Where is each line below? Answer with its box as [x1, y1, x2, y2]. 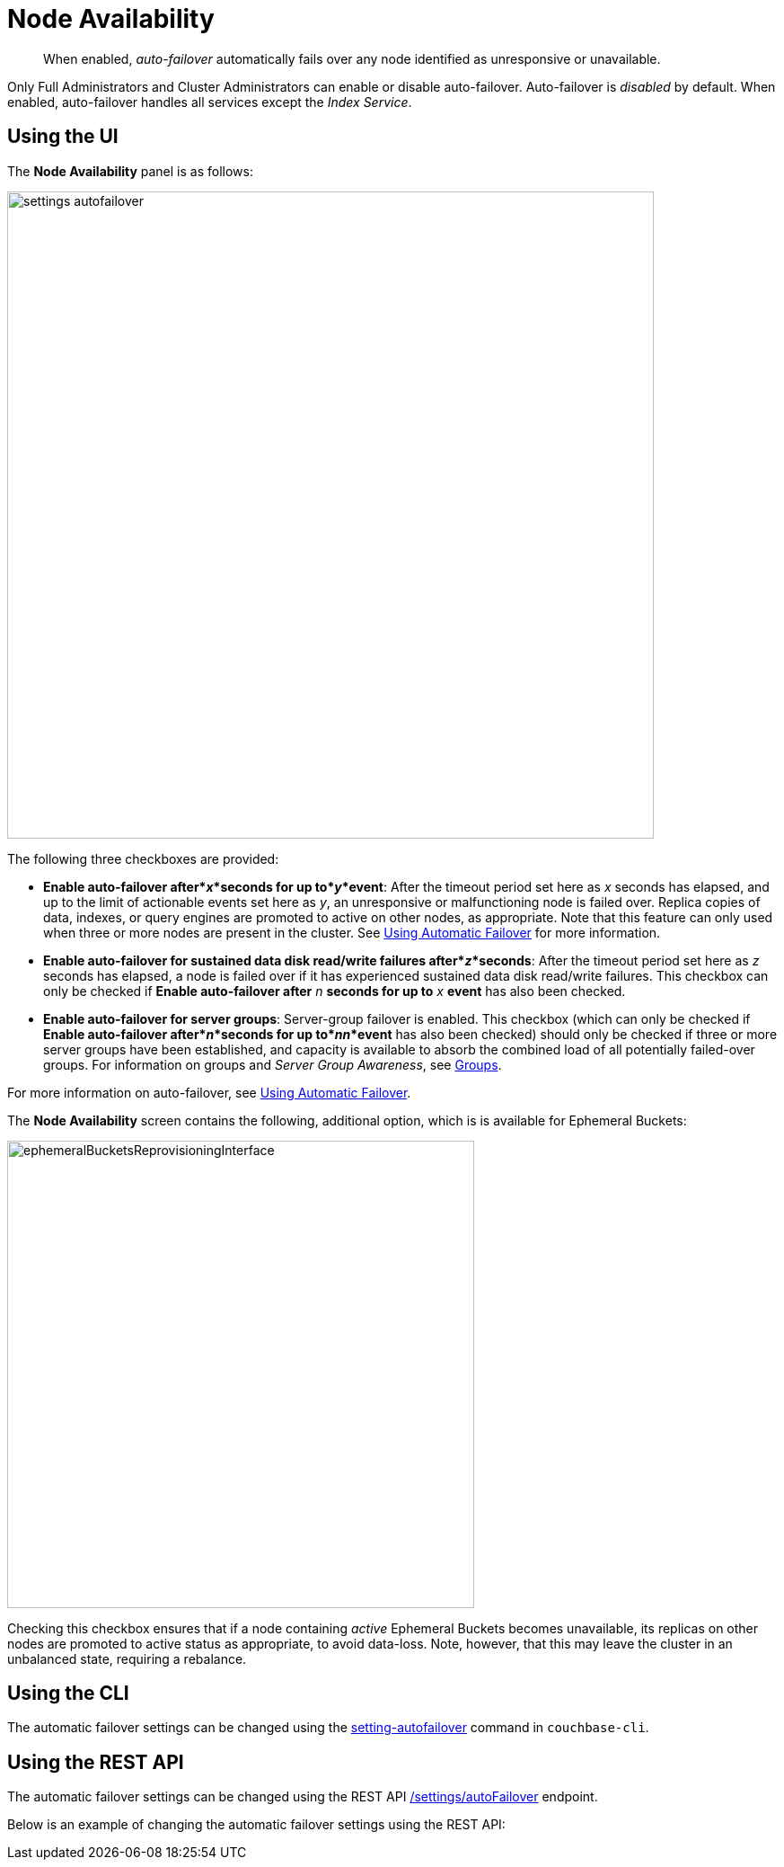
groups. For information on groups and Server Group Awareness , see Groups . [43, 1056, 502, 1072]
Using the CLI [7, 1682, 129, 1705]
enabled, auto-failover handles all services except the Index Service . [7, 93, 412, 110]
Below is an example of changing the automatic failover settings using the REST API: [7, 1817, 506, 1833]
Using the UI [7, 125, 119, 148]
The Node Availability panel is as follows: [7, 163, 253, 179]
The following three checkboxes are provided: [7, 850, 279, 867]
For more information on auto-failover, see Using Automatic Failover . [7, 1084, 411, 1100]
